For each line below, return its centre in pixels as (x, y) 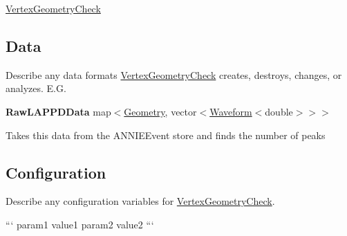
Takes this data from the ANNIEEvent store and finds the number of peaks (166, 135)
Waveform (231, 111)
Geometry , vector (160, 111)
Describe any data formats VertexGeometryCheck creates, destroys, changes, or (174, 74)
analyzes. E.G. (36, 88)
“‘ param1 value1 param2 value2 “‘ (80, 224)
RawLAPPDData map (58, 111)
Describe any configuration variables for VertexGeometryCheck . (140, 201)
